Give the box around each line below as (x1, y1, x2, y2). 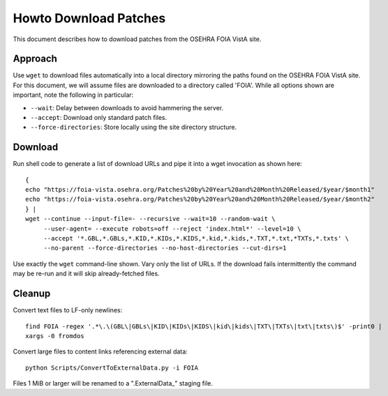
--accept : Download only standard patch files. (30, 114, 167, 122)
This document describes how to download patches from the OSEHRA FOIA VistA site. (13, 35, 262, 43)
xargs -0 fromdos (25, 332, 84, 340)
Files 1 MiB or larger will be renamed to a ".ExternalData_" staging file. (13, 379, 213, 388)
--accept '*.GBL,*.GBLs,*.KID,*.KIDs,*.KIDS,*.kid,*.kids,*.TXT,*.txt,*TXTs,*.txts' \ (43, 234, 349, 243)
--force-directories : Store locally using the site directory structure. (30, 123, 237, 132)
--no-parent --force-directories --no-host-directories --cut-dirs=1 (43, 244, 287, 252)
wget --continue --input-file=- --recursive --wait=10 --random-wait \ (25, 215, 276, 223)
